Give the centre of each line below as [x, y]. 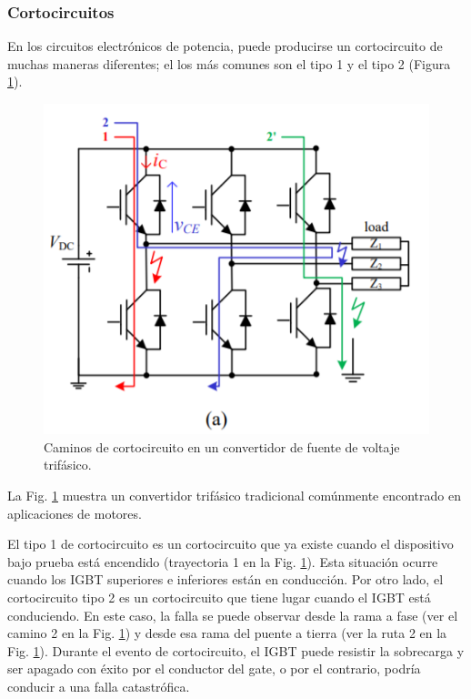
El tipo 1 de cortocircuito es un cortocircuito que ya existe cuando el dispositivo [230, 544]
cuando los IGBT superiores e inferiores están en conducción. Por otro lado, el [225, 579]
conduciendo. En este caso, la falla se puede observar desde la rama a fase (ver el [233, 615]
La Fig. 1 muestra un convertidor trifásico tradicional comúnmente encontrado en [234, 495]
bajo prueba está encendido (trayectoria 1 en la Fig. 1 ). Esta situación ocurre [223, 561]
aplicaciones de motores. [75, 513]
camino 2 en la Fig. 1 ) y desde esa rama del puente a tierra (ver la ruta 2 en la [227, 633]
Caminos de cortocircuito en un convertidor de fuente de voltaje [222, 446]
